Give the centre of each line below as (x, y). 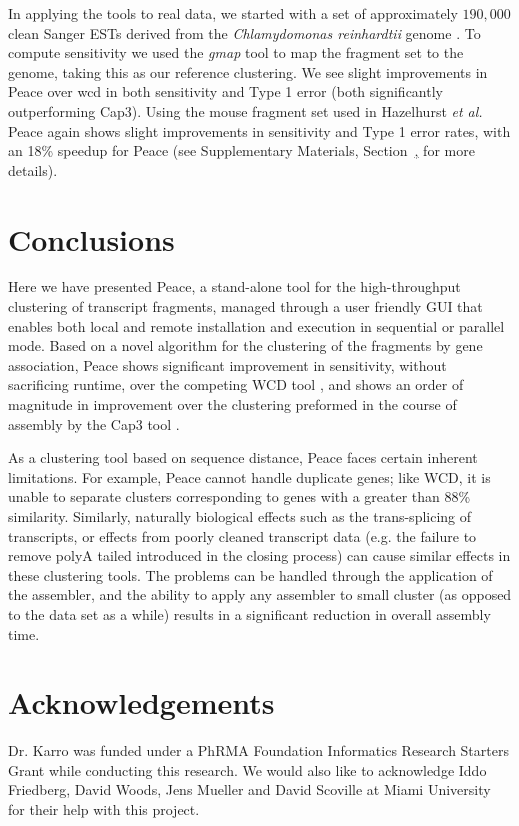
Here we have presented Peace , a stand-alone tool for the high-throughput (234, 286)
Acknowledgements (141, 702)
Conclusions (91, 238)
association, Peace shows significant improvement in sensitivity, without (227, 364)
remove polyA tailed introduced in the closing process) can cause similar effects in (259, 555)
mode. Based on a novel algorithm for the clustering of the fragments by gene (245, 345)
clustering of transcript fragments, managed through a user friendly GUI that (245, 306)
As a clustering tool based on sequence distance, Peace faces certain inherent (243, 457)
